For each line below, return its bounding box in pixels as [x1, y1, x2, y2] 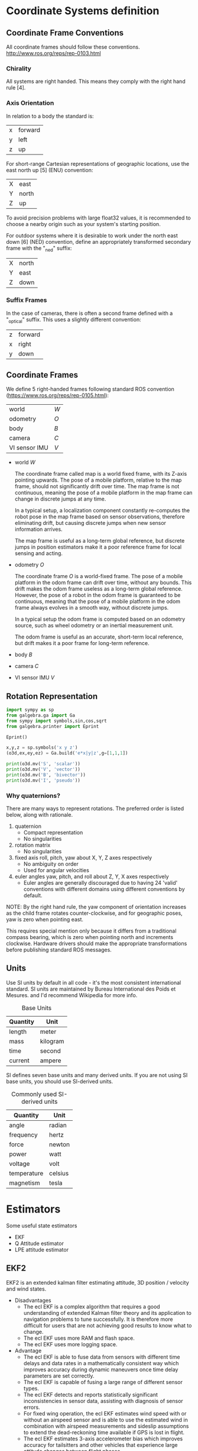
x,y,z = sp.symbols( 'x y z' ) [6, 744, 78, 751]
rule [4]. [6, 84, 26, 91]
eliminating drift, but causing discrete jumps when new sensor [14, 520, 167, 527]
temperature [9, 1169, 44, 1177]
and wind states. [6, 1285, 47, 1292]
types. [23, 1385, 40, 1392]
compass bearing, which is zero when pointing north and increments [6, 934, 173, 941]
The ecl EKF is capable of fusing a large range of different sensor [23, 1378, 183, 1385]
